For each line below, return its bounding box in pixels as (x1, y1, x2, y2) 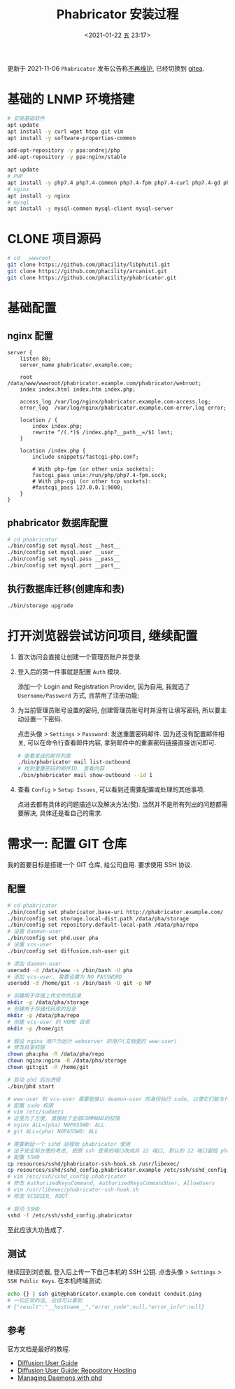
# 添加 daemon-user (7, 960, 62, 967)
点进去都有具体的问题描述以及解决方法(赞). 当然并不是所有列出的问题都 (17, 800, 222, 808)
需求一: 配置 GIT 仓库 (7, 836, 127, 852)
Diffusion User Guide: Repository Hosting (17, 1366, 136, 1374)
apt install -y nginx (7, 192, 71, 200)
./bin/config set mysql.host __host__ (7, 542, 120, 550)
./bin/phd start (7, 1083, 55, 1090)
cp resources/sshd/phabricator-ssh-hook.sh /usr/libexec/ (7, 1160, 180, 1167)
